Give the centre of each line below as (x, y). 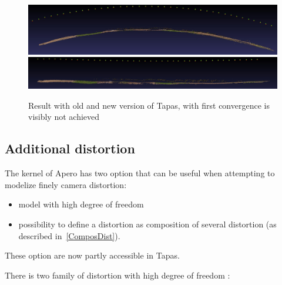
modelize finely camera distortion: (66, 184)
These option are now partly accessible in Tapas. (92, 255)
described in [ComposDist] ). (69, 235)
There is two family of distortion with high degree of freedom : (117, 275)
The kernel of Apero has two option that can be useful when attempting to (140, 173)
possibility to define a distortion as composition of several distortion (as (147, 224)
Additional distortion (70, 148)
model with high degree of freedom (81, 204)
